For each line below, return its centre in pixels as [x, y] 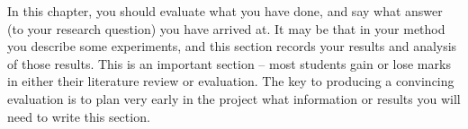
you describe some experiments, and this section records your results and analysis [232, 46]
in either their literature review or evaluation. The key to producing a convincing [231, 81]
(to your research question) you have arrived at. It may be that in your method [226, 28]
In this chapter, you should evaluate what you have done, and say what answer [225, 11]
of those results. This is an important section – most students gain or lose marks [229, 63]
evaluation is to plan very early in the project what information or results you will [234, 98]
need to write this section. [79, 116]
